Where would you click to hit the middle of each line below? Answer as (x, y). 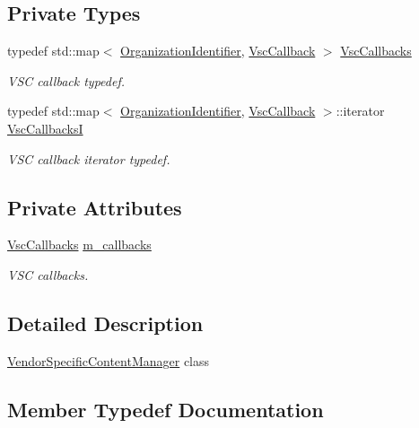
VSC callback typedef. (66, 80)
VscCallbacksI (45, 128)
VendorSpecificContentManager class (109, 360)
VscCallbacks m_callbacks (79, 245)
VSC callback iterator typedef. (89, 158)
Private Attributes (95, 207)
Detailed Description (105, 323)
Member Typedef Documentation (166, 409)
